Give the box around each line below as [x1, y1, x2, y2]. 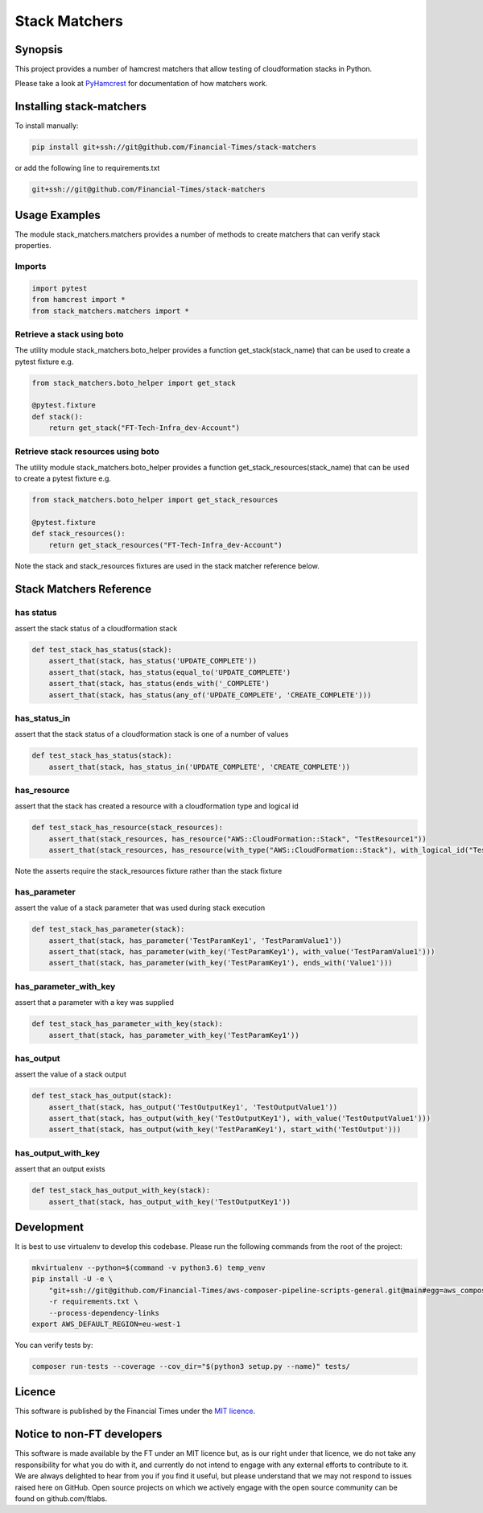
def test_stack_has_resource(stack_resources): [31, 823, 223, 833]
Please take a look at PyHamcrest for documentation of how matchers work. [14, 79, 268, 89]
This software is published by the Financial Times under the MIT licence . [14, 1406, 256, 1416]
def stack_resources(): [31, 529, 126, 539]
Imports [14, 260, 47, 271]
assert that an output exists [14, 1164, 105, 1174]
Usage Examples [14, 208, 101, 221]
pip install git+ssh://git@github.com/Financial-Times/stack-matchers [31, 143, 317, 152]
